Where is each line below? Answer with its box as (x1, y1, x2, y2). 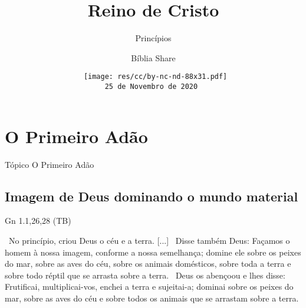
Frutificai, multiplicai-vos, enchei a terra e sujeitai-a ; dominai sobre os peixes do (5, 280, 294, 293)
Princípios (135, 32, 172, 44)
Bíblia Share (131, 51, 176, 64)
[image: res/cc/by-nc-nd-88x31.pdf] (83, 72, 228, 81)
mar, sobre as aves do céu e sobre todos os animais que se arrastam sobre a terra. (5, 292, 299, 304)
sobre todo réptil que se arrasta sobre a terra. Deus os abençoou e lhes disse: (5, 269, 285, 281)
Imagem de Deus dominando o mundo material (5, 187, 298, 205)
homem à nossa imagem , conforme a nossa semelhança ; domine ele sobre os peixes (5, 246, 301, 258)
